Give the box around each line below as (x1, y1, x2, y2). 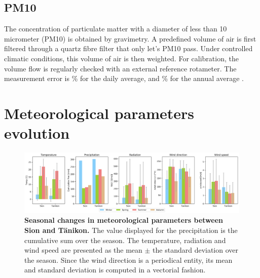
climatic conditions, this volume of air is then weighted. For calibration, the (4, 53, 239, 63)
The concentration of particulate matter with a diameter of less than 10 (4, 23, 227, 34)
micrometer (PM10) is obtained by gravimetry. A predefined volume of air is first (4, 33, 256, 44)
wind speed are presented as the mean (24, 245, 142, 255)
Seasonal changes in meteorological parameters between (24, 215, 223, 225)
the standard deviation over (153, 245, 239, 255)
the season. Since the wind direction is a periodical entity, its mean (24, 254, 233, 265)
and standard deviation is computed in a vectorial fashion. (24, 264, 206, 275)
